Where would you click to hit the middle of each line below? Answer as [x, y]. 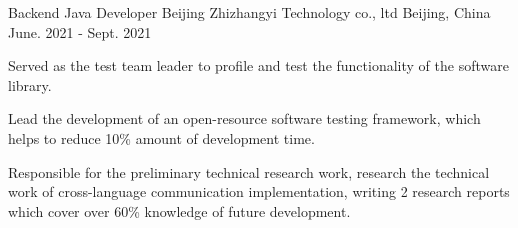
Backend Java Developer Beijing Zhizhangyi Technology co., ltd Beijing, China [249, 12]
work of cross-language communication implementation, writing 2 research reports [259, 191]
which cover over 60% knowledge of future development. [179, 210]
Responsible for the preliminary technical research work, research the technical [249, 171]
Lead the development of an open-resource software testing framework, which [244, 118]
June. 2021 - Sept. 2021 [80, 31]
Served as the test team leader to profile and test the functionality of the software [258, 65]
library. [30, 84]
